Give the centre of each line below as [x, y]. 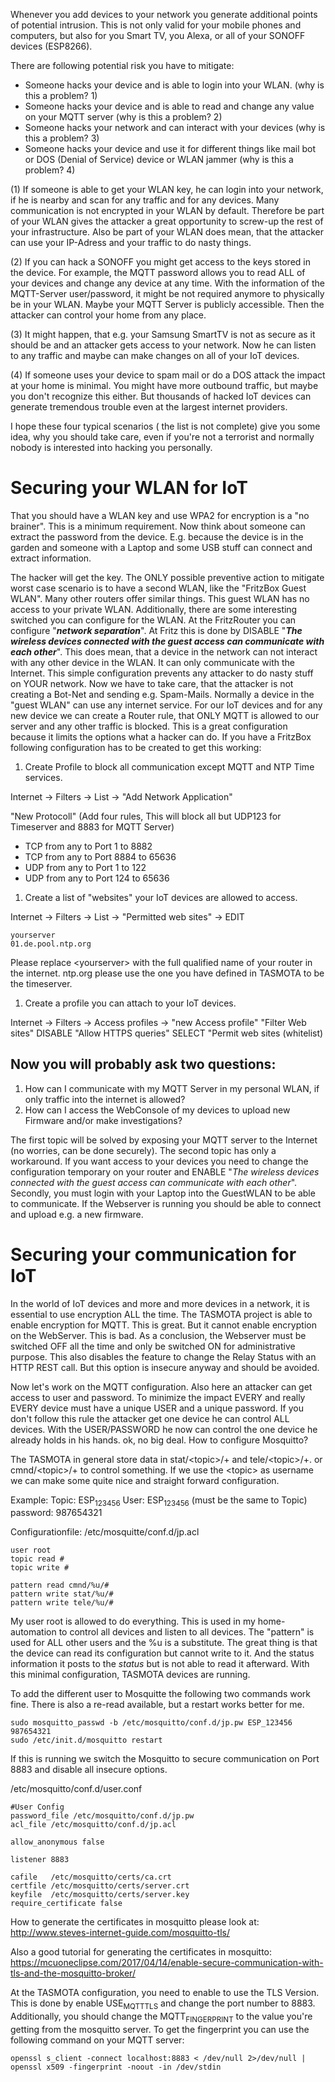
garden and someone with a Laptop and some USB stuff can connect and [161, 547]
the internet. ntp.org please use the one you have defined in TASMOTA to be [167, 973]
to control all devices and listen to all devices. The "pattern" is [186, 1632]
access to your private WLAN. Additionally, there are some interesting [154, 609]
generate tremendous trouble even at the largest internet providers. [149, 407]
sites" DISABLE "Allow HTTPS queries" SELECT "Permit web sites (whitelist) [167, 1033]
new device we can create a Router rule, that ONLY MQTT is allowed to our [165, 715]
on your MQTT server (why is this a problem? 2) [123, 117]
